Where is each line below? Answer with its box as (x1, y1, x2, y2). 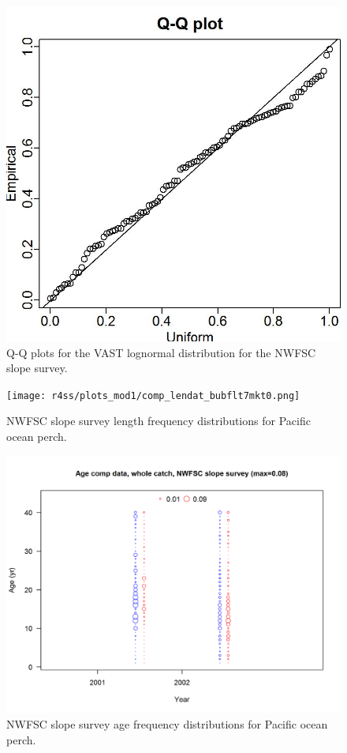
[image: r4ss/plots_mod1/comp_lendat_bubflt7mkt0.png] (6, 390, 300, 401)
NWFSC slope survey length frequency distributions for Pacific (6, 412, 311, 429)
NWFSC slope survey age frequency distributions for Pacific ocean (6, 716, 328, 732)
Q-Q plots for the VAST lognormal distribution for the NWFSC (6, 344, 316, 360)
